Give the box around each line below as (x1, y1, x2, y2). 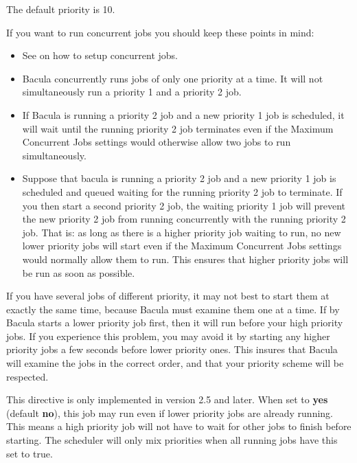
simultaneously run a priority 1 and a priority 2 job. (22, 84, 242, 99)
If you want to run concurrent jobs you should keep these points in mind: (6, 25, 314, 39)
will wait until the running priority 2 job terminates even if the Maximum (22, 121, 334, 135)
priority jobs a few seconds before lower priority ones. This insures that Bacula (6, 342, 338, 357)
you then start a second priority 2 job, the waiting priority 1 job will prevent (22, 198, 345, 212)
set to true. (6, 446, 53, 460)
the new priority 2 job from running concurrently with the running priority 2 (22, 212, 346, 226)
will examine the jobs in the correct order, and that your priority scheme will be (6, 356, 344, 370)
